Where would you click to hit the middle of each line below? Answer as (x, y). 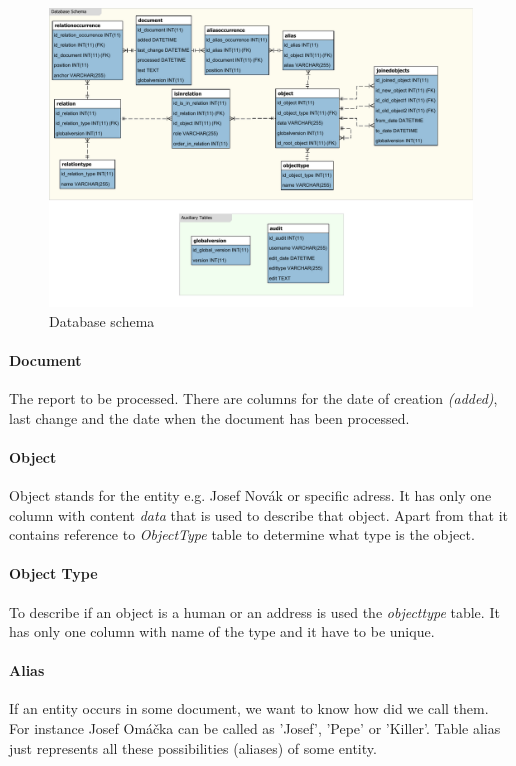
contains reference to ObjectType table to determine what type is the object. (242, 534)
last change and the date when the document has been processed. (209, 417)
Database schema (102, 320)
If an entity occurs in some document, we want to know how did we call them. (249, 708)
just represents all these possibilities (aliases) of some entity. (193, 747)
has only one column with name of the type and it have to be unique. (222, 631)
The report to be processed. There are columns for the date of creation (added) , (253, 397)
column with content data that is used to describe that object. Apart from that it (258, 514)
